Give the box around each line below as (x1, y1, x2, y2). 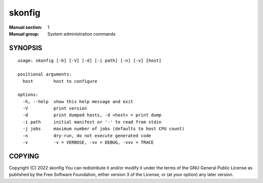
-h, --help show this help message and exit (22, 99, 133, 104)
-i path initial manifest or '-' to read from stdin (22, 119, 162, 125)
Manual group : (9, 31, 39, 37)
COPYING (9, 152, 39, 160)
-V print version (22, 106, 87, 111)
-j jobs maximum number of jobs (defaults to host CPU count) (22, 126, 185, 131)
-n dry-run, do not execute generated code (22, 133, 151, 138)
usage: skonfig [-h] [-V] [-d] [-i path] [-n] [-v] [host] (18, 58, 162, 63)
